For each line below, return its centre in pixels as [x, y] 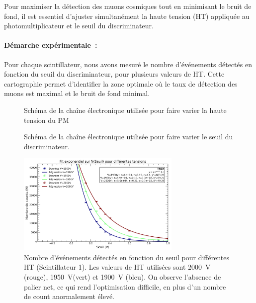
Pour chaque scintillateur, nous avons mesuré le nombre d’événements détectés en [128, 64]
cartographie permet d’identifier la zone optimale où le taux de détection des [121, 83]
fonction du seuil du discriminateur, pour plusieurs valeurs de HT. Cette [114, 74]
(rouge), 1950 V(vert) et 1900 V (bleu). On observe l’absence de [123, 277]
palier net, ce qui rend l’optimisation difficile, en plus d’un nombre [125, 286]
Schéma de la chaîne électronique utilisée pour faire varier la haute [125, 110]
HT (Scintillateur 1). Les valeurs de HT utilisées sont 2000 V [117, 267]
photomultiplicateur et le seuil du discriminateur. [79, 26]
